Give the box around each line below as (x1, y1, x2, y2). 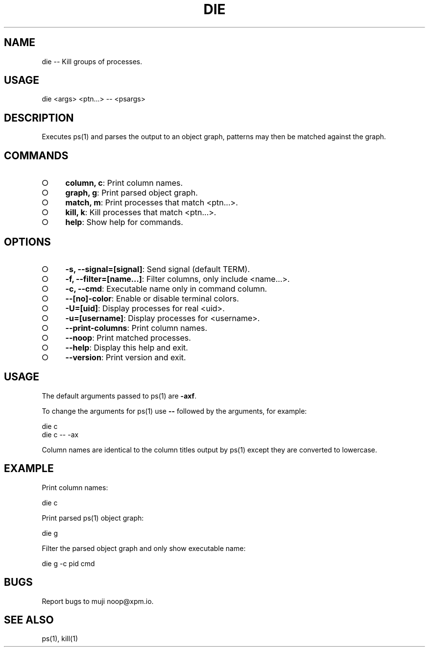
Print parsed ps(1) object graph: (42, 513, 144, 522)
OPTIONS (4, 235, 51, 248)
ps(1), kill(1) (42, 634, 78, 643)
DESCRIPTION (4, 111, 74, 124)
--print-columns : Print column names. (65, 323, 208, 333)
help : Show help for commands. (65, 217, 183, 227)
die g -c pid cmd (42, 559, 95, 568)
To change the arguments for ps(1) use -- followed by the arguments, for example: (42, 406, 307, 415)
